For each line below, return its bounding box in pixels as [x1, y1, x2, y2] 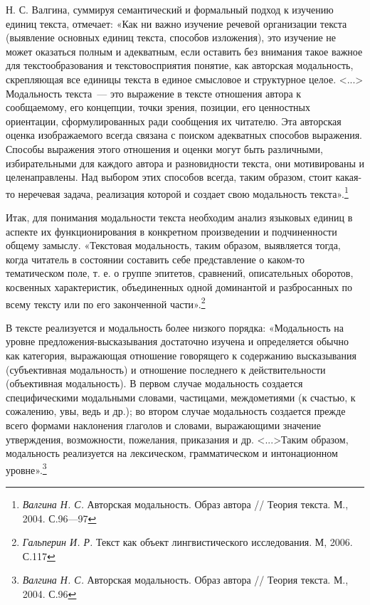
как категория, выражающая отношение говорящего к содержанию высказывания [6, 347, 356, 362]
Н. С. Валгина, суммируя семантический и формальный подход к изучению [6, 2, 334, 16]
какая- [335, 169, 362, 184]
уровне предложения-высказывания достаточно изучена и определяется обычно [6, 334, 349, 349]
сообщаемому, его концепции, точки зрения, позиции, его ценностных [6, 100, 311, 115]
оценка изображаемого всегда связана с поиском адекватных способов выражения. [6, 127, 362, 142]
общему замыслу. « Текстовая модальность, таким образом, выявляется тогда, [6, 238, 341, 253]
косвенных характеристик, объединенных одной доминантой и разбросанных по [6, 279, 353, 294]
